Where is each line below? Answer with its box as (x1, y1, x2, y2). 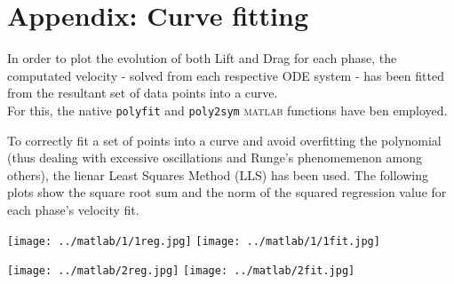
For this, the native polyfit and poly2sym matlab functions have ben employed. (7, 100, 448, 119)
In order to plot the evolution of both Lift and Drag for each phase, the (7, 49, 397, 67)
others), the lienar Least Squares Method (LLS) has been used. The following (7, 165, 428, 184)
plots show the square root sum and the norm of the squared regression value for (7, 183, 447, 201)
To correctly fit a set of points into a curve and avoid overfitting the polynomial (7, 130, 442, 149)
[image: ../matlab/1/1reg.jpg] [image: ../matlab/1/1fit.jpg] (7, 234, 380, 248)
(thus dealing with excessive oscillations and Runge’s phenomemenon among (7, 148, 422, 167)
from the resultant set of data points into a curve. (7, 83, 278, 102)
